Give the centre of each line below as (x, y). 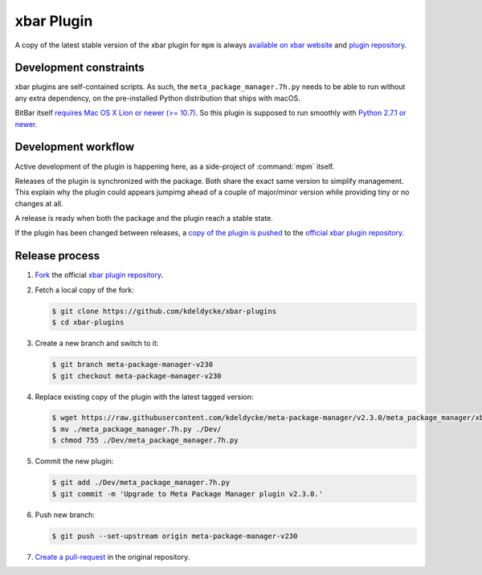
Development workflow (75, 147)
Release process (57, 256)
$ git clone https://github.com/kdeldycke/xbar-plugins (164, 311)
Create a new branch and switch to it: (97, 343)
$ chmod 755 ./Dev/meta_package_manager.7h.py (145, 440)
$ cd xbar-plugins (88, 322)
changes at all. (39, 203)
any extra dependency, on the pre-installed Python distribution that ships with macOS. (157, 98)
